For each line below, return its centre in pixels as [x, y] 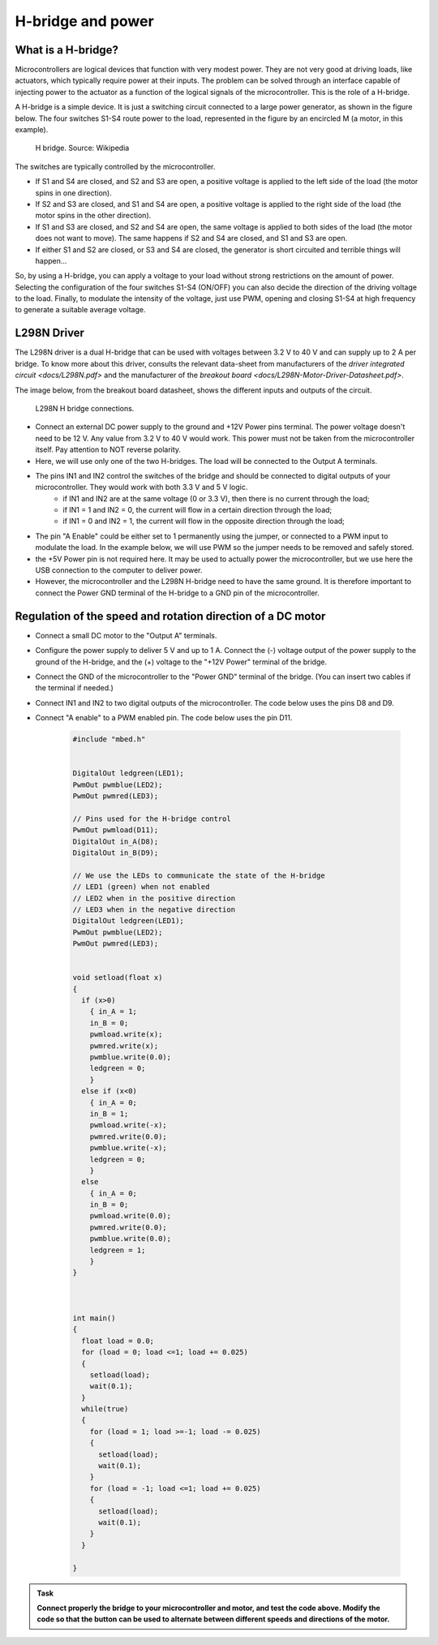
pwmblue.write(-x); [129, 1148]
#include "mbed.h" [109, 739]
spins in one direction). [74, 193]
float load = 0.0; [118, 1341]
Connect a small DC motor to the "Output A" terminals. [126, 635]
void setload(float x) [118, 978]
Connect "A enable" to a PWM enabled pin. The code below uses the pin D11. [164, 718]
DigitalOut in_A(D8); [116, 841]
